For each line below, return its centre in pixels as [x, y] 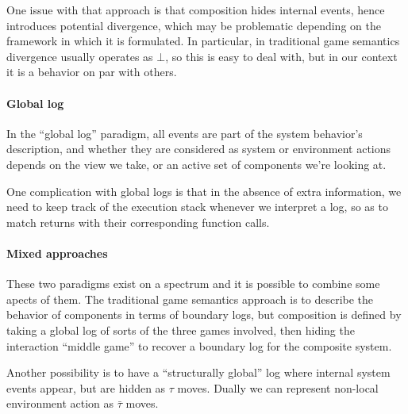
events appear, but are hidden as [86, 387]
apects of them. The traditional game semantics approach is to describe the [190, 299]
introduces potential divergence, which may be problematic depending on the [194, 25]
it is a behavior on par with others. [92, 72]
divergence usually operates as [80, 56]
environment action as [60, 403]
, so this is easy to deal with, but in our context [281, 56]
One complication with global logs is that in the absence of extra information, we [204, 191]
